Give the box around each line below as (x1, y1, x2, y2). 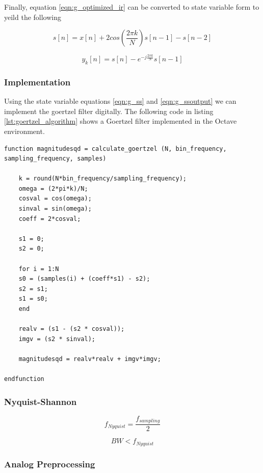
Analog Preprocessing (4, 457, 95, 470)
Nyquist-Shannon (4, 395, 77, 408)
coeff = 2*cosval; (18, 215, 81, 222)
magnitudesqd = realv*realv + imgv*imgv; (18, 355, 161, 363)
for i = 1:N (18, 265, 59, 273)
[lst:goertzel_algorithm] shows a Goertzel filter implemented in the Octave (4, 116, 237, 126)
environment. (4, 125, 45, 136)
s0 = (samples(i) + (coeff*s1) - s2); (18, 275, 150, 283)
